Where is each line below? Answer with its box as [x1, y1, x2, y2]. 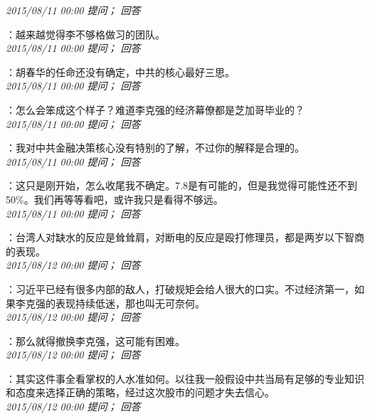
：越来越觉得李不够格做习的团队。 [6, 26, 165, 41]
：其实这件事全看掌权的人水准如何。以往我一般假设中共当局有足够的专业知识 [6, 371, 364, 386]
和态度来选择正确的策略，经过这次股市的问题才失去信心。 [6, 385, 275, 400]
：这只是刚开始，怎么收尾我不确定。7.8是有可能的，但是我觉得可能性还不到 [6, 178, 357, 193]
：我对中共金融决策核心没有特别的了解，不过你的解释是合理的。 [6, 140, 305, 155]
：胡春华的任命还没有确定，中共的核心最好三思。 [6, 64, 235, 79]
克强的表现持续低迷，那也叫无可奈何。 [25, 295, 205, 310]
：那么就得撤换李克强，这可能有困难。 [6, 333, 185, 348]
